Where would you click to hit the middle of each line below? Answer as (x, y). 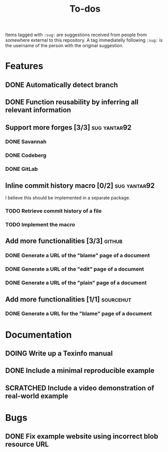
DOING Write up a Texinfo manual (59, 354)
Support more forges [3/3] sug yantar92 (68, 127)
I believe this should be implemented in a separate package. (68, 198)
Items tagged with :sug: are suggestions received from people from (76, 35)
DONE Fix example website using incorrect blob (82, 436)
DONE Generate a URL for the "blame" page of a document (79, 314)
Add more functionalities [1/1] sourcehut (68, 299)
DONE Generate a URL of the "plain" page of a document (76, 283)
